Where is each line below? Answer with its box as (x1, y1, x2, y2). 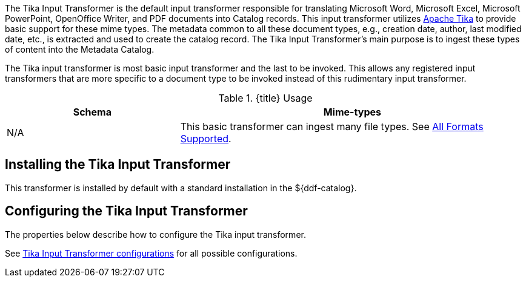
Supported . (180, 133, 231, 145)
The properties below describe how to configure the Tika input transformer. (5, 229, 306, 240)
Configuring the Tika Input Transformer (5, 203, 248, 219)
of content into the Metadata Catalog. (5, 44, 155, 54)
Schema (73, 106, 112, 118)
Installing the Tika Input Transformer (5, 157, 231, 172)
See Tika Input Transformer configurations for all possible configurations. (5, 248, 298, 258)
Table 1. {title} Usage (218, 92, 313, 104)
